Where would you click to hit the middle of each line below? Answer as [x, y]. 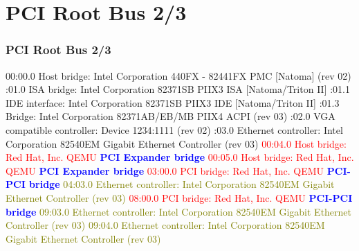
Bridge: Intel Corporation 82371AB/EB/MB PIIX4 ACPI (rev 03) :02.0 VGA [171, 116]
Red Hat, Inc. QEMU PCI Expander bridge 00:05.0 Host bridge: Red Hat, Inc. [180, 157]
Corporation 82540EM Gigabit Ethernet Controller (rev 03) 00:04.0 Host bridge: [176, 143]
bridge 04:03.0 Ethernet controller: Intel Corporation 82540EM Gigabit [182, 184]
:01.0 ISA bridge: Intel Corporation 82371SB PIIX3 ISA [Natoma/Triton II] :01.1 [178, 89]
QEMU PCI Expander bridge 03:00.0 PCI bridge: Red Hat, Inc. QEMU [165, 170]
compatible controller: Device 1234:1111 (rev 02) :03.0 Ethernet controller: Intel [174, 129]
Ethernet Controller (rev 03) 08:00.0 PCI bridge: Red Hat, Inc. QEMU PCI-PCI [179, 197]
